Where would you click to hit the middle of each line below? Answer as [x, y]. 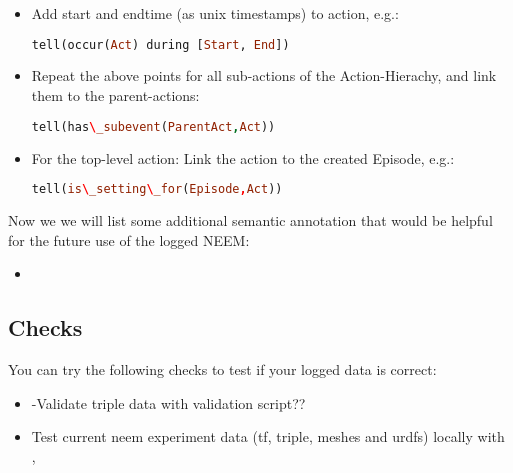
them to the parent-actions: [115, 95]
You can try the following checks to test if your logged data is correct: [222, 368]
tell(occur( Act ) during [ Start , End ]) [160, 44]
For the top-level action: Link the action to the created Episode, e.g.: [243, 157]
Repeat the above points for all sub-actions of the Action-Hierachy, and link [264, 75]
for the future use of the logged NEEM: [129, 239]
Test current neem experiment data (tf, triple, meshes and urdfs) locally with [268, 436]
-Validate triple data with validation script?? [168, 402]
